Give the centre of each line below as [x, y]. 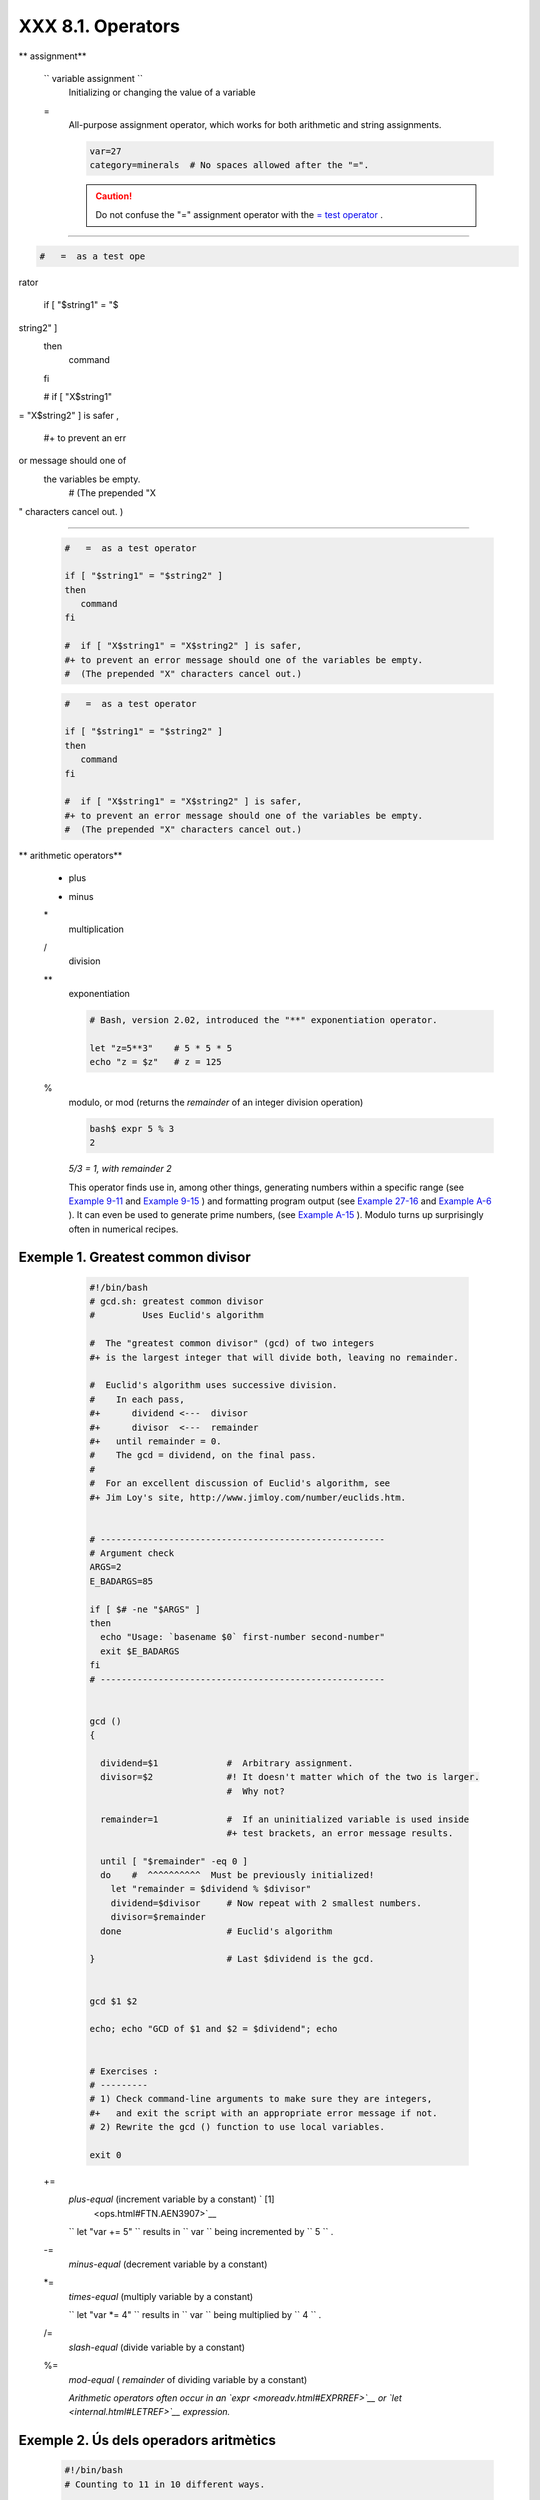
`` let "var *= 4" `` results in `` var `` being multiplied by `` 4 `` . [195, 2314]
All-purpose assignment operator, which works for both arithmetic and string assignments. [255, 125]
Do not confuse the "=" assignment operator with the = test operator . [239, 214]
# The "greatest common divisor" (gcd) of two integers [232, 1343]
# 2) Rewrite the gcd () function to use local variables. [237, 2127]
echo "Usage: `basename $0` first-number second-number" [242, 1637]
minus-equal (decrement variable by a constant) [168, 2264]
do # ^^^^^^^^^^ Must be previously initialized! [237, 1875]
